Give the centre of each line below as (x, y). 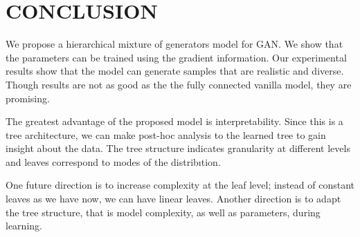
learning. (24, 226)
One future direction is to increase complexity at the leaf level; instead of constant (180, 185)
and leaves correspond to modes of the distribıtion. (113, 161)
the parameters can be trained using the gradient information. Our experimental (176, 57)
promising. (28, 98)
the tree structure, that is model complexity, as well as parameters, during (163, 212)
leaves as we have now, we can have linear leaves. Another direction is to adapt (173, 199)
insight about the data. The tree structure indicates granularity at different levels (178, 148)
